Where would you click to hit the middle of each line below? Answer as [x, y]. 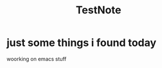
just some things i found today [82, 43]
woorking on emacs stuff [36, 59]
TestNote [98, 10]
